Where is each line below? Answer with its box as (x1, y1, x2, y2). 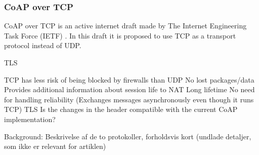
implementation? (4, 113, 56, 124)
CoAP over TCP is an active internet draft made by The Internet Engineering (4, 20, 247, 31)
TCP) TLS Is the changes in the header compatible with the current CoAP (4, 104, 238, 114)
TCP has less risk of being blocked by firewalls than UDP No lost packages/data (4, 74, 254, 85)
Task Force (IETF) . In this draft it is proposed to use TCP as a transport (4, 30, 236, 41)
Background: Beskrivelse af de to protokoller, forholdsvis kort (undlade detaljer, (4, 131, 251, 141)
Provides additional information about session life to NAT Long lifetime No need (4, 84, 255, 95)
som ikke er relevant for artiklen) (4, 141, 106, 151)
